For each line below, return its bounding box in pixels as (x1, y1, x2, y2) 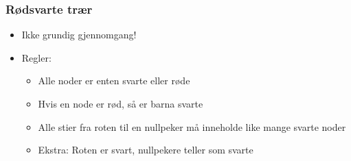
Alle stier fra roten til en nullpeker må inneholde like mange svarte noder (38, 119, 346, 134)
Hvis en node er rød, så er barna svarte (38, 97, 203, 110)
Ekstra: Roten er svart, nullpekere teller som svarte (38, 143, 253, 157)
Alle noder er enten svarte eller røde (38, 73, 190, 88)
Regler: (21, 50, 52, 64)
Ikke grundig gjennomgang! (21, 27, 137, 42)
